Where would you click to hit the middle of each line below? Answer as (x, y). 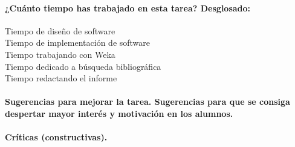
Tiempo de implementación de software (78, 42)
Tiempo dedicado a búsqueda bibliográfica (83, 66)
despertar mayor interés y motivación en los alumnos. (119, 113)
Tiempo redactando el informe (61, 78)
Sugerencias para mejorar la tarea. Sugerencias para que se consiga (147, 102)
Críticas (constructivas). (56, 137)
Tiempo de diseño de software (60, 30)
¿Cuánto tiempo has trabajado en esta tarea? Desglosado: (128, 8)
